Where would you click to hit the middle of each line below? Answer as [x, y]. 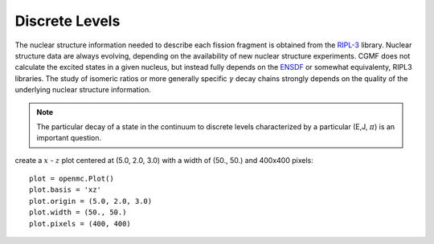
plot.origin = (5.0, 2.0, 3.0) [91, 201]
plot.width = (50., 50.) [78, 212]
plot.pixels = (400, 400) [80, 224]
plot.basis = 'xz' [66, 190]
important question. [69, 138]
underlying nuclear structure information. [83, 90]
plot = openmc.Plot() [72, 179]
